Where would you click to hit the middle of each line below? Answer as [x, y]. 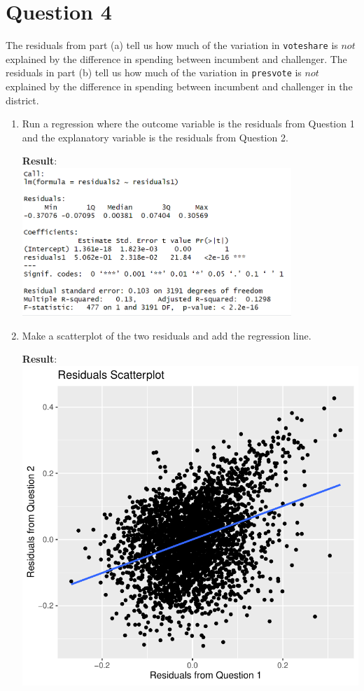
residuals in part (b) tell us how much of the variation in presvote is [154, 72]
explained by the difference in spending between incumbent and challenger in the [179, 86]
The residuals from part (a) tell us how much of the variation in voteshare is [172, 45]
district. [22, 100]
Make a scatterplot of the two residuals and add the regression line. [167, 335]
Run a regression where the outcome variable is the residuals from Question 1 [188, 124]
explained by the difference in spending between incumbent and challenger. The [176, 58]
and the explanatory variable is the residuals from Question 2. [155, 137]
